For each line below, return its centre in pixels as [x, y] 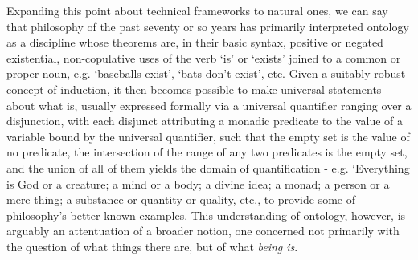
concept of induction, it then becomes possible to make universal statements [194, 89]
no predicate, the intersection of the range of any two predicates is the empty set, [207, 152]
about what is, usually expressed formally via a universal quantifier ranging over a [209, 105]
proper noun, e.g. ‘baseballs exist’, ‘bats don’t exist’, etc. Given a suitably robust [206, 73]
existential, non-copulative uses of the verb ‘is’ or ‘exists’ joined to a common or [204, 57]
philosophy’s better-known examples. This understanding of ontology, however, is [206, 215]
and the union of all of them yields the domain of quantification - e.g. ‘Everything [208, 167]
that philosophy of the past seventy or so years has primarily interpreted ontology [208, 26]
